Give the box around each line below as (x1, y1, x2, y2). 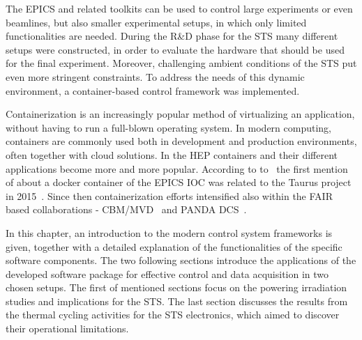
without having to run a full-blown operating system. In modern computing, (6, 120, 331, 134)
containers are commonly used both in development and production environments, (6, 134, 357, 148)
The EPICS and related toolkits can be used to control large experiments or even (6, 1, 353, 15)
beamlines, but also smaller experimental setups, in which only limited (6, 15, 307, 29)
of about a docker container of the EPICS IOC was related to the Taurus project (6, 175, 352, 190)
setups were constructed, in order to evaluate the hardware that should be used (6, 42, 345, 56)
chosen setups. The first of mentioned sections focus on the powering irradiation (6, 280, 347, 295)
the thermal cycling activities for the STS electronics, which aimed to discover (6, 307, 340, 322)
